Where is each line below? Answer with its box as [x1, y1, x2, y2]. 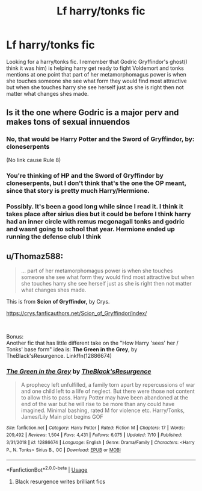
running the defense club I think [6, 233, 102, 241]
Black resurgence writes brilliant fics [14, 478, 106, 485]
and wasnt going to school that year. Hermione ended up [6, 225, 176, 233]
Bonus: [6, 333, 24, 340]
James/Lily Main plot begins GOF [20, 413, 103, 420]
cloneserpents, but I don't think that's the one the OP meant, [6, 179, 186, 187]
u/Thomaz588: [6, 251, 64, 261]
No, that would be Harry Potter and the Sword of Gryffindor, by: [6, 135, 195, 143]
